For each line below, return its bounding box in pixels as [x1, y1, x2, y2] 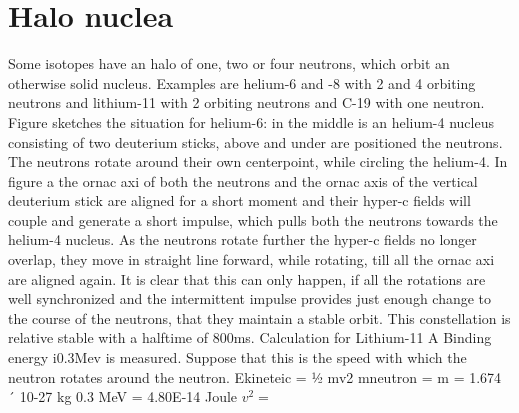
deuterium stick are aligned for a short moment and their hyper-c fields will [8, 190, 471, 211]
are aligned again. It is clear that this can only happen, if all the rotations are [8, 268, 486, 289]
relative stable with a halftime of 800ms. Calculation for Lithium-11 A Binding [8, 327, 492, 348]
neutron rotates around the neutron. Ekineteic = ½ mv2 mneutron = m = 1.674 [8, 366, 502, 387]
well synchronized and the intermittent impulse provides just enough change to [8, 288, 492, 309]
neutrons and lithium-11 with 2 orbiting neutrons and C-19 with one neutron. [8, 92, 485, 113]
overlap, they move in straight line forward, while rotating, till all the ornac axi [8, 249, 495, 270]
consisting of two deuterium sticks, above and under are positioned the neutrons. [8, 131, 503, 152]
